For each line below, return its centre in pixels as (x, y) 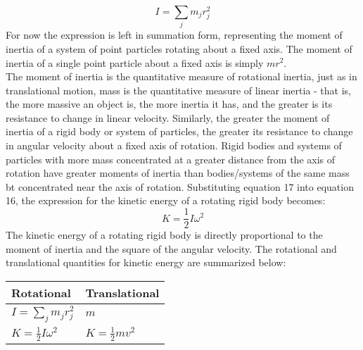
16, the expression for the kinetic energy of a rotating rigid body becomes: (166, 200)
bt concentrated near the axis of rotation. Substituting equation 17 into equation (180, 186)
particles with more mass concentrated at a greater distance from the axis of (171, 159)
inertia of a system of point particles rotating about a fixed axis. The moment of (179, 48)
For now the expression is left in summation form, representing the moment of (174, 35)
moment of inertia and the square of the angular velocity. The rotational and (171, 248)
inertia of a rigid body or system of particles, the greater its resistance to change (179, 131)
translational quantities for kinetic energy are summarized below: (146, 262)
